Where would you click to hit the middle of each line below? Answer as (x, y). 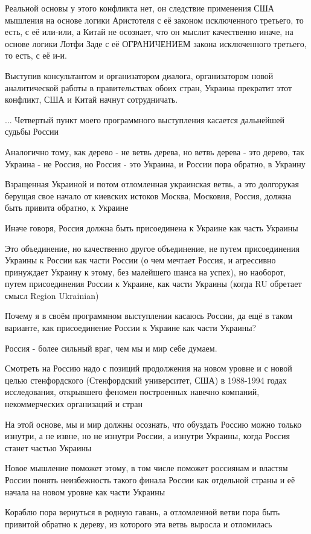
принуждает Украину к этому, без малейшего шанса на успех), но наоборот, (146, 272)
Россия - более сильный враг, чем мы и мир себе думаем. (111, 348)
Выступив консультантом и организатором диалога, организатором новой (139, 75)
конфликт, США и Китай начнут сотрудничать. (91, 99)
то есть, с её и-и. (36, 55)
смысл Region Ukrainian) (52, 295)
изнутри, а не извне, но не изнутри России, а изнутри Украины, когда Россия (147, 436)
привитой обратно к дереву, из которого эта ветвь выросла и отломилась (139, 523)
